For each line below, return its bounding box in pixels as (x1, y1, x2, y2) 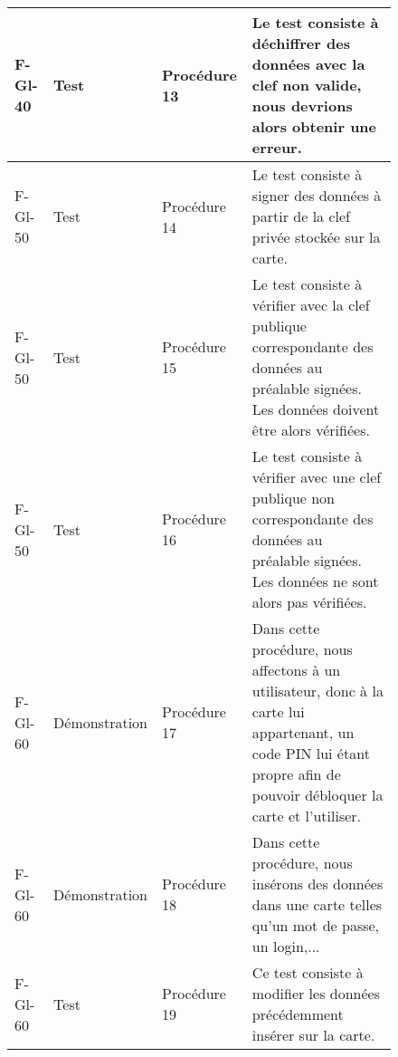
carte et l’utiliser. (251, 805, 362, 826)
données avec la (251, 53, 365, 74)
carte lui (251, 701, 305, 722)
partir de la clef (251, 206, 350, 226)
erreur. (251, 137, 302, 158)
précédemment (251, 1004, 344, 1024)
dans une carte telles (251, 894, 383, 915)
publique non (251, 487, 336, 508)
